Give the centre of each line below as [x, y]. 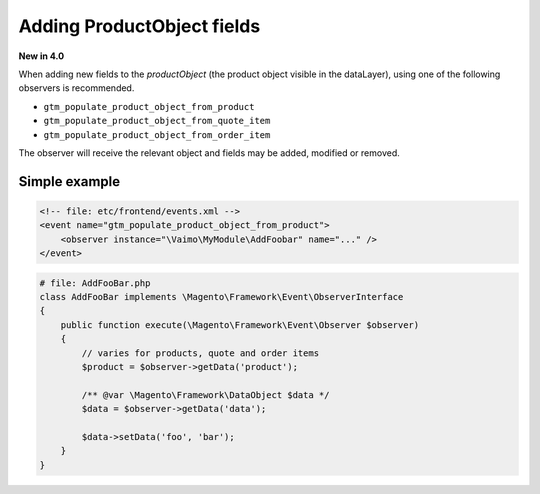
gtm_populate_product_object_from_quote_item [157, 121]
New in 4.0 [41, 56]
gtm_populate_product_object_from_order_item [157, 134]
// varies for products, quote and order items [200, 353]
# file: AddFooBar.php [95, 283]
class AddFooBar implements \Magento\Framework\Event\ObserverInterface [221, 297]
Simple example [69, 181]
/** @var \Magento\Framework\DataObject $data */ [205, 394]
